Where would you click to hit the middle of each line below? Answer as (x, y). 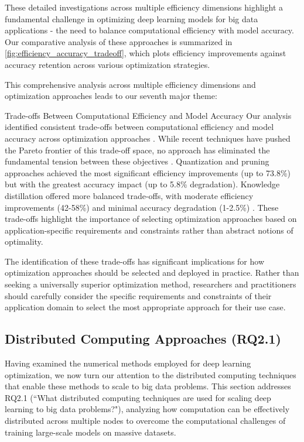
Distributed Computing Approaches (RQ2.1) (143, 339)
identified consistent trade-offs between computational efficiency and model (139, 127)
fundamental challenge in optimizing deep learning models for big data (131, 18)
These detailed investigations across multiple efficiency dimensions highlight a (144, 7)
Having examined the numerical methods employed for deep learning (128, 363)
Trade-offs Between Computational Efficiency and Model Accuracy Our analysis (148, 115)
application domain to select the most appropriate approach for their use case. (145, 307)
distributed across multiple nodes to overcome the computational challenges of (145, 421)
